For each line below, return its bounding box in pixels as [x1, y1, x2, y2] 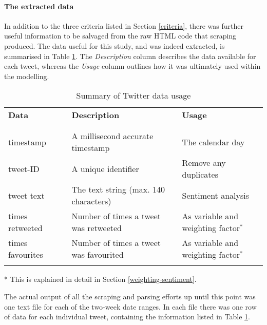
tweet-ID [8, 162, 40, 175]
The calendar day [182, 136, 245, 148]
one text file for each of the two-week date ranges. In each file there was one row [4, 301, 257, 312]
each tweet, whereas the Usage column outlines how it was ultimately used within [4, 61, 261, 71]
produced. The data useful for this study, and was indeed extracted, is [4, 40, 225, 51]
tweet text [8, 189, 45, 201]
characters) [71, 195, 111, 207]
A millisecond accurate [71, 130, 154, 142]
